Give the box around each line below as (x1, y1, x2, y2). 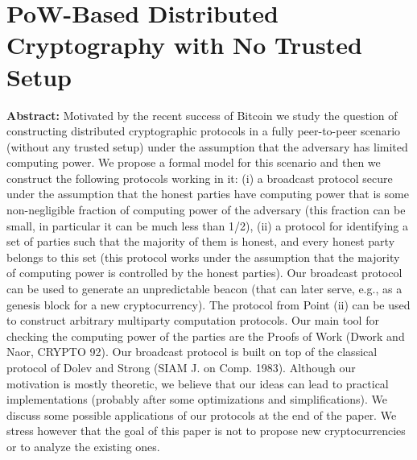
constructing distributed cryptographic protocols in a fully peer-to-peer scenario (6, 122, 401, 139)
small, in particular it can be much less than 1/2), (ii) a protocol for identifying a (6, 217, 408, 234)
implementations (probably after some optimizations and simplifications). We (6, 391, 387, 408)
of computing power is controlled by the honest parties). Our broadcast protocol (6, 264, 403, 281)
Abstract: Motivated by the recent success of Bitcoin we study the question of (6, 106, 398, 123)
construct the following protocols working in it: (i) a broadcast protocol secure (6, 169, 393, 186)
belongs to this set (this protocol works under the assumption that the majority (6, 248, 400, 265)
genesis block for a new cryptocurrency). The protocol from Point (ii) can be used (6, 296, 411, 313)
